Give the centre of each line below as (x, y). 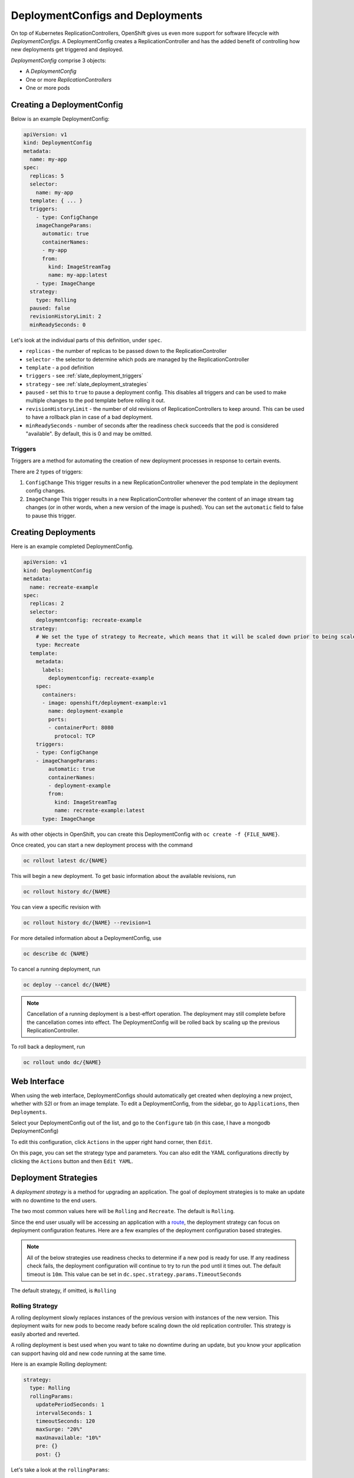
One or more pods (48, 87)
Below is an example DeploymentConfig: (60, 119)
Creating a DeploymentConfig (67, 104)
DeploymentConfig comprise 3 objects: (58, 60)
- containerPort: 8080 (81, 728)
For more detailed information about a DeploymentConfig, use (86, 938)
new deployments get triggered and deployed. (67, 50)
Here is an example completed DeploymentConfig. (72, 546)
